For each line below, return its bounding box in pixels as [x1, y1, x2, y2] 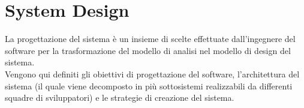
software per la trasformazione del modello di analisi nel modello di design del [5, 44, 291, 56]
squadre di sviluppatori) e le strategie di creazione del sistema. [5, 91, 234, 104]
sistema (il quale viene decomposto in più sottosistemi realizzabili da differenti [5, 79, 293, 92]
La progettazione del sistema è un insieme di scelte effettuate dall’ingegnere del [5, 32, 296, 45]
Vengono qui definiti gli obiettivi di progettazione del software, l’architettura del [5, 67, 300, 80]
